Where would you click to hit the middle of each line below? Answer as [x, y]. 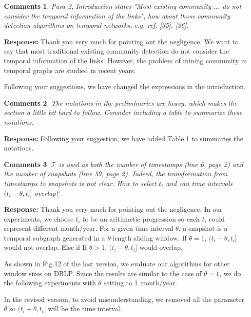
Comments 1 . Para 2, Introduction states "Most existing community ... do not [123, 6]
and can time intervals [199, 183]
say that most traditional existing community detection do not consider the [116, 51]
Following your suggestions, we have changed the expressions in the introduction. [125, 86]
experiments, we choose [39, 218]
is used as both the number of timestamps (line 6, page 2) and [151, 164]
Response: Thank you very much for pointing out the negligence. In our [113, 209]
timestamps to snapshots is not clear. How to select [80, 183]
